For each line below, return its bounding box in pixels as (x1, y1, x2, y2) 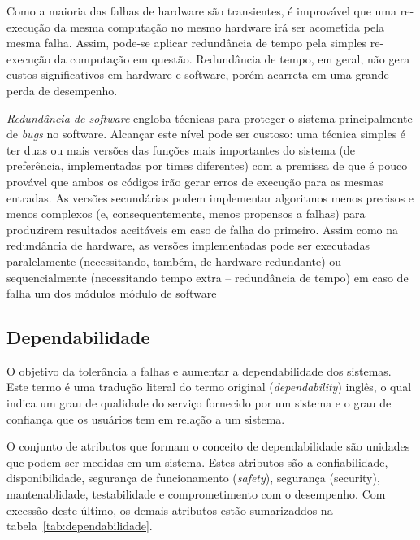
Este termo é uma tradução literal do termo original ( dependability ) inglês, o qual (6, 378, 412, 395)
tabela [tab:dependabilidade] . (6, 517, 153, 534)
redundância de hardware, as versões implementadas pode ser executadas (6, 237, 370, 254)
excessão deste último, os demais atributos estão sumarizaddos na (6, 501, 333, 518)
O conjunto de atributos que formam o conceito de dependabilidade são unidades (6, 438, 410, 455)
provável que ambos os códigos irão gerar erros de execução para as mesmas (6, 172, 383, 189)
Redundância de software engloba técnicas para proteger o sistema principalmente (6, 109, 413, 126)
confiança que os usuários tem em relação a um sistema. (6, 410, 285, 427)
